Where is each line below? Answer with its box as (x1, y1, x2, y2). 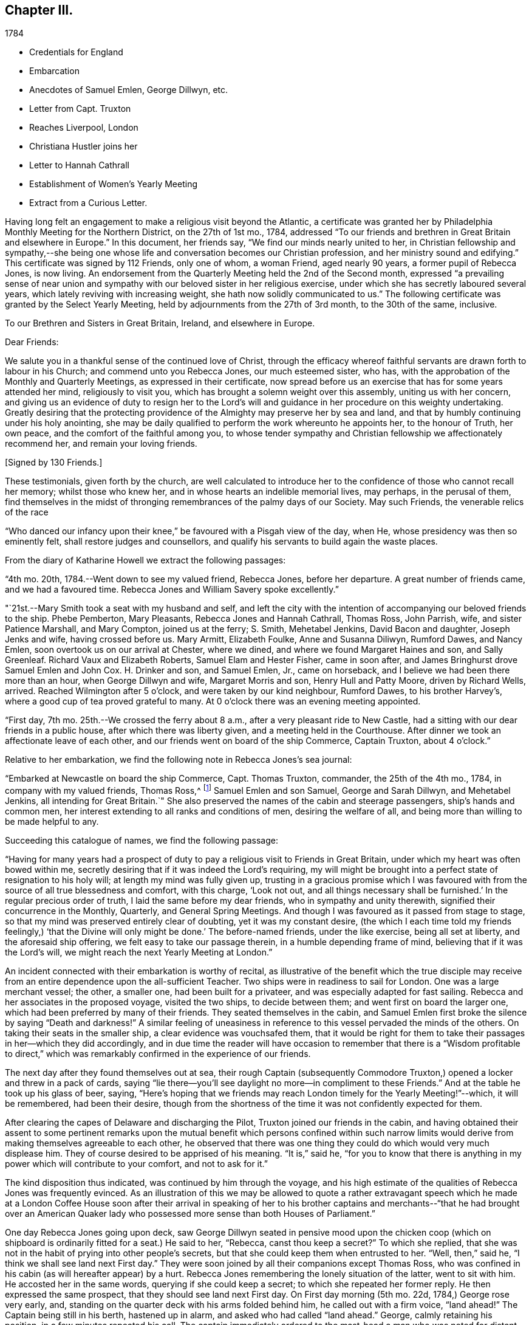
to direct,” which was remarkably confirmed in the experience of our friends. (5, 1048, 311, 1059)
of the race (5, 507, 49, 518)
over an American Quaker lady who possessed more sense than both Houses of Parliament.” (5, 1208, 375, 1219)
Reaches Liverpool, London (29, 122, 138, 133)
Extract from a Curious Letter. (29, 198, 148, 208)
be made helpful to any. (5, 816, 99, 827)
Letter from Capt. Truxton (29, 103, 131, 114)
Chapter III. (5, 2, 73, 18)
